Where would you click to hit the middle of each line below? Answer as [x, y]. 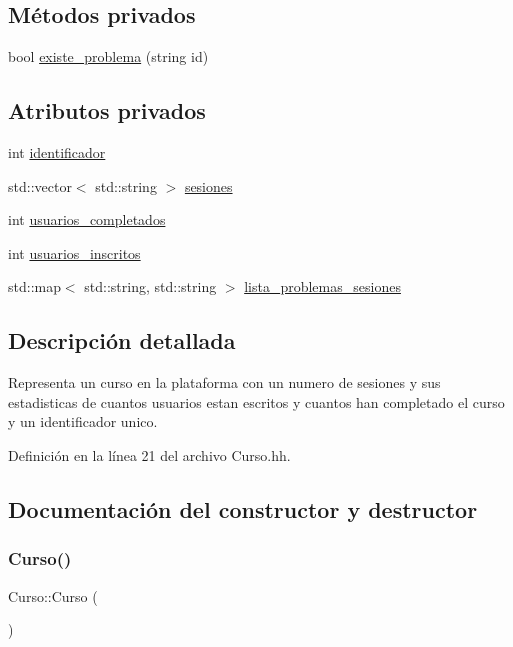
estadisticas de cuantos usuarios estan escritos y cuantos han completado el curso [256, 401]
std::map [34, 286]
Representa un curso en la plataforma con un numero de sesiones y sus [224, 382]
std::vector [40, 185]
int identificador [57, 152]
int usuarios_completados [87, 219]
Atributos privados [107, 110]
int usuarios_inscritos [74, 252]
